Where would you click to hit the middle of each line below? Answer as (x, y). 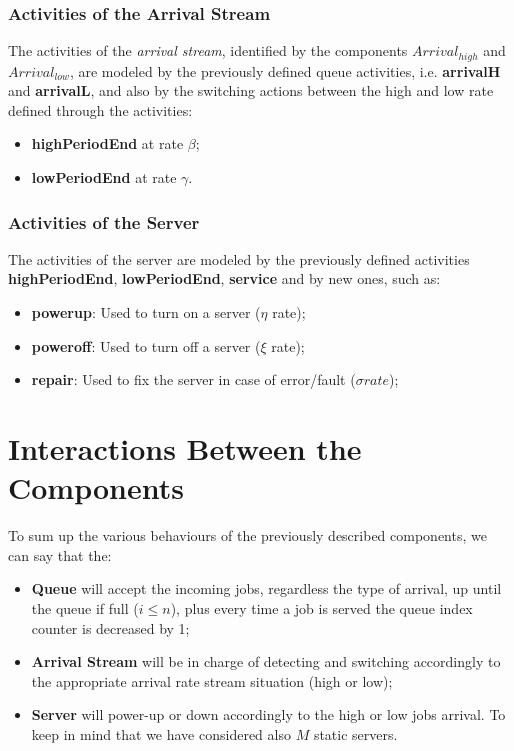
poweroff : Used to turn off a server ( (146, 345)
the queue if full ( (85, 607)
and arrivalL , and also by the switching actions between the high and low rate (251, 90)
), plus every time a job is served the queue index (321, 607)
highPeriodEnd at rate (107, 143)
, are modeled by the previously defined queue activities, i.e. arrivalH (285, 70)
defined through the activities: (100, 109)
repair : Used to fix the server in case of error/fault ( (193, 379)
